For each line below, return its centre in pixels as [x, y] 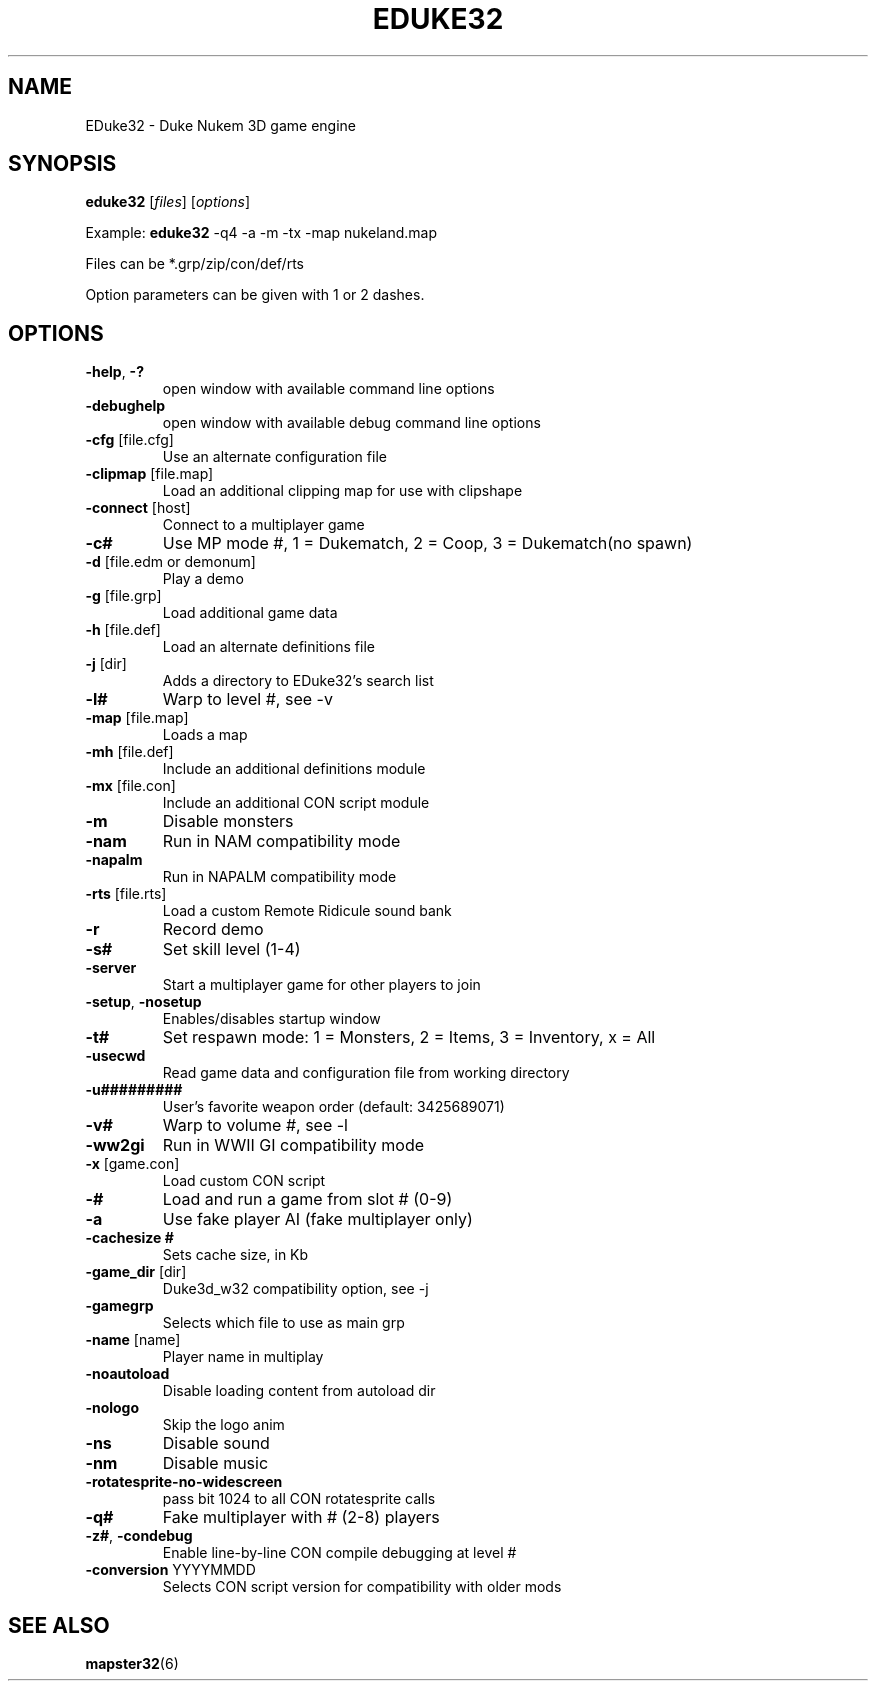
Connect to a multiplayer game [263, 525]
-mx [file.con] [130, 786]
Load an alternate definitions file [268, 647]
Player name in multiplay [243, 1357]
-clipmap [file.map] [149, 474]
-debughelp [125, 406]
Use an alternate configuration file [274, 457]
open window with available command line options [328, 389]
